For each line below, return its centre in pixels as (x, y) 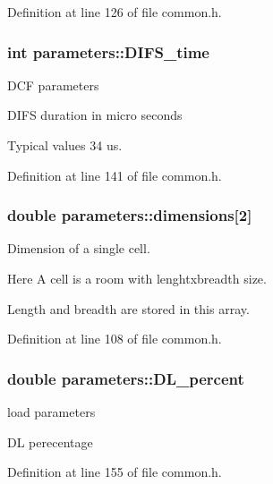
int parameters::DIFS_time (108, 51)
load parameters (51, 412)
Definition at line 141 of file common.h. (115, 175)
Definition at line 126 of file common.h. (115, 12)
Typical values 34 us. (65, 145)
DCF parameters (53, 85)
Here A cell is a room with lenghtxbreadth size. (137, 278)
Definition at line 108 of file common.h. (115, 339)
